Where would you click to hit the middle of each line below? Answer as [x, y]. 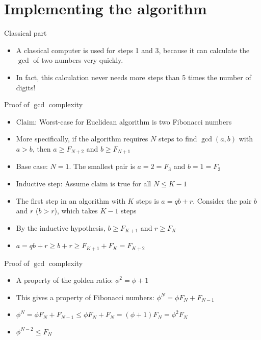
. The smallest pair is [102, 166]
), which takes [76, 211]
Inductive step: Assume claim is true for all [84, 183]
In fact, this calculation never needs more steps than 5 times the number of [134, 77]
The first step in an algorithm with [71, 200]
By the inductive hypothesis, [61, 227]
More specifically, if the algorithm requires [82, 139]
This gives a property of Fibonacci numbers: [85, 297]
